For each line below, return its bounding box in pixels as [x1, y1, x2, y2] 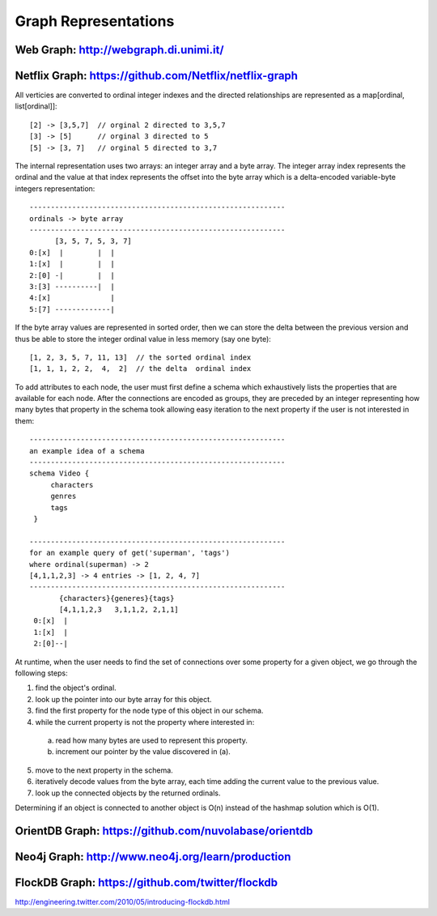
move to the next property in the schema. [35, 765, 173, 775]
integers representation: [15, 183, 95, 194]
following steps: [15, 668, 68, 678]
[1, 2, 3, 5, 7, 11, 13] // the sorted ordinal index [29, 352, 252, 362]
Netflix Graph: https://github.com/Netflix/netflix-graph [15, 69, 299, 83]
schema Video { [29, 469, 90, 478]
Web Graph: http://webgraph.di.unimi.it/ [15, 43, 224, 57]
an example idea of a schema [29, 446, 145, 455]
